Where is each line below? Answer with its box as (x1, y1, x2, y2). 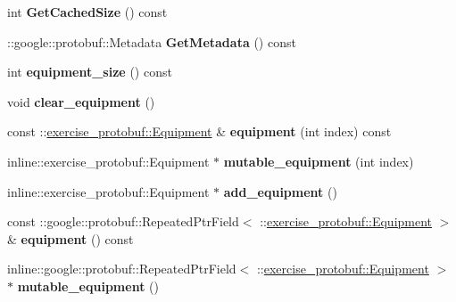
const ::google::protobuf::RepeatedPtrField (7, 212, 239, 231)
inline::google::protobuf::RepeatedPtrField (7, 259, 236, 278)
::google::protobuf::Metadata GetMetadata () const (7, 32, 296, 51)
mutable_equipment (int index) (223, 151, 414, 170)
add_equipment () (223, 182, 337, 200)
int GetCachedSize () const (7, 3, 168, 20)
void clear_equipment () (7, 92, 155, 110)
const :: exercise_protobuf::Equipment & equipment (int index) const (7, 122, 392, 141)
